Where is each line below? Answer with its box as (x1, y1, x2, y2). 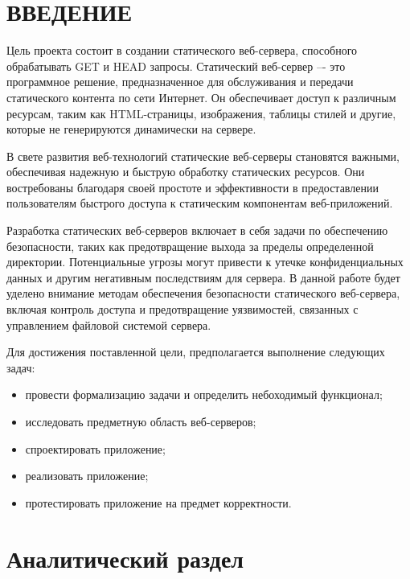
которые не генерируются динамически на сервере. (6, 121, 256, 138)
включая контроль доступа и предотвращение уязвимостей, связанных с (6, 301, 359, 318)
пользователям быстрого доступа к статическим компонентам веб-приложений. (6, 195, 393, 211)
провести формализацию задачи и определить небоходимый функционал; (25, 386, 383, 403)
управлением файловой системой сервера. (6, 316, 211, 333)
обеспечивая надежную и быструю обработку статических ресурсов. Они (6, 163, 365, 180)
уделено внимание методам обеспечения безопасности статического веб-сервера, (6, 285, 400, 302)
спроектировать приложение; (25, 440, 166, 457)
